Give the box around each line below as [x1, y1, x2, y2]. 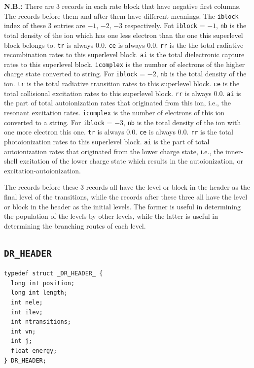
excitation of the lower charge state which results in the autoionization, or [19, 156, 244, 166]
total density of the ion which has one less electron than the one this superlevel [4, 30, 243, 40]
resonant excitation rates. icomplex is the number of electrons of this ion [4, 107, 225, 118]
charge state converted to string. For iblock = [4, 68, 145, 79]
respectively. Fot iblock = [124, 20, 205, 31]
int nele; [11, 299, 43, 306]
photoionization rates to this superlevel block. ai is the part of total [4, 136, 210, 146]
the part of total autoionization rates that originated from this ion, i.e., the [4, 98, 231, 108]
